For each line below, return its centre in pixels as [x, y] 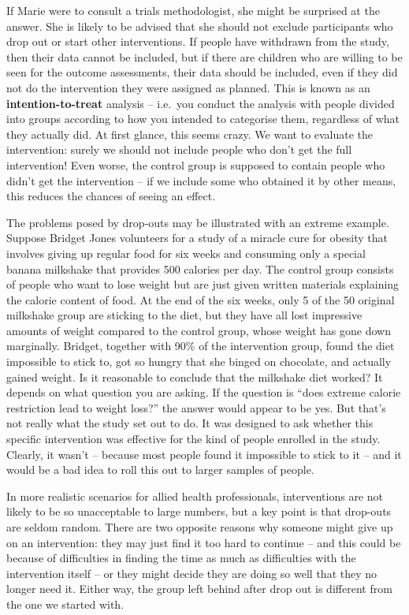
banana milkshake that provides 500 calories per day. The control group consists [200, 268]
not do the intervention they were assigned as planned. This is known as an [188, 87]
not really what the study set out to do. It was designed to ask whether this [190, 423]
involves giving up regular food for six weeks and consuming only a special [186, 253]
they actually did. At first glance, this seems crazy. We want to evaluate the [190, 134]
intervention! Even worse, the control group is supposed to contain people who [196, 164]
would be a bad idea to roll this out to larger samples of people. [160, 470]
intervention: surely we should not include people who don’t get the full [179, 149]
